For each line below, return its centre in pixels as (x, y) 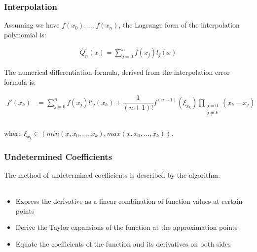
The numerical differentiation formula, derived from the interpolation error (117, 72)
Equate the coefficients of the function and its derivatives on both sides (123, 243)
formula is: (20, 81)
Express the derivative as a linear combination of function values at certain (129, 201)
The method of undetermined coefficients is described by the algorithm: (112, 175)
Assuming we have (32, 25)
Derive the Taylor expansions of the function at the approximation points (127, 227)
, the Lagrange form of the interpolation (179, 25)
